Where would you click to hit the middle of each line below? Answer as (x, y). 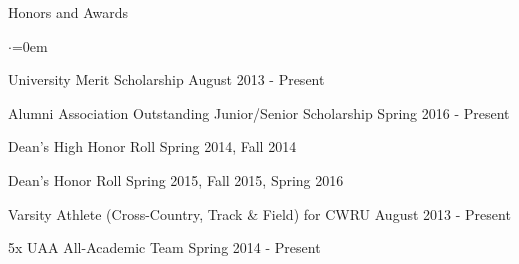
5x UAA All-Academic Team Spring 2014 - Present (164, 247)
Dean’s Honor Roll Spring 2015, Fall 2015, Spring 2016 (176, 179)
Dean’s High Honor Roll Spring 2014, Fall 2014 (152, 146)
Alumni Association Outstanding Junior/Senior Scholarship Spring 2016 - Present (259, 112)
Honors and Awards (68, 12)
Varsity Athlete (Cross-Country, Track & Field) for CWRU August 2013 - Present (259, 213)
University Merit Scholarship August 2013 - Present (166, 79)
